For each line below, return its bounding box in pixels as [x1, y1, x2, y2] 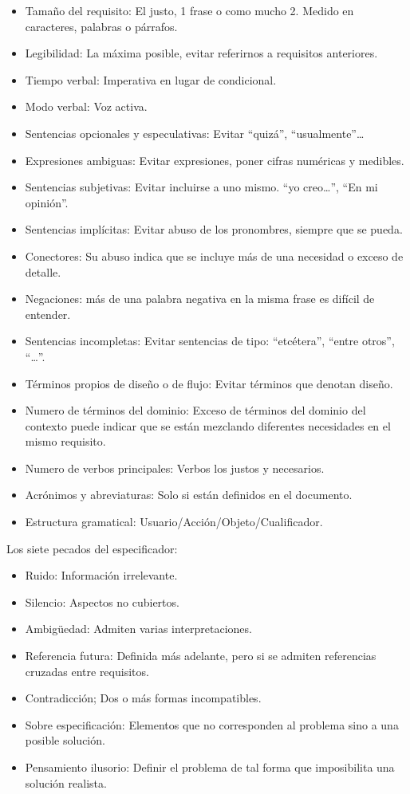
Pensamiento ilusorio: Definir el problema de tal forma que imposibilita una [25, 759, 395, 775]
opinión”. [25, 194, 69, 210]
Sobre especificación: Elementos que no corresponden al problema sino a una [25, 716, 399, 733]
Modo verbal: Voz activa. [25, 98, 148, 115]
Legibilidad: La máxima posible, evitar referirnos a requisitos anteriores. [25, 45, 378, 61]
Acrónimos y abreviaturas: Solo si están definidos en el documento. [25, 486, 353, 503]
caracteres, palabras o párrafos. [25, 18, 178, 34]
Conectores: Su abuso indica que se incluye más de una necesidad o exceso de [25, 247, 404, 264]
